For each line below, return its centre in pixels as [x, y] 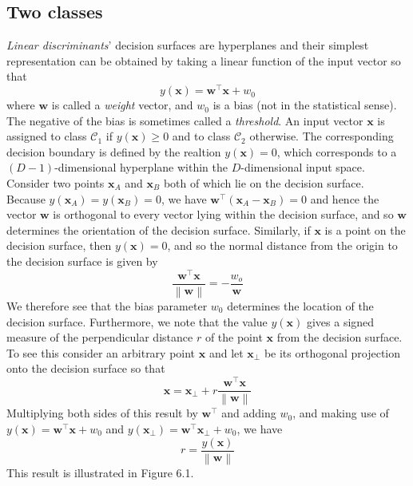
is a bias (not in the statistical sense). [305, 105]
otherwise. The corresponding [322, 136]
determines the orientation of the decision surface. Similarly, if [159, 229]
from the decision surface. [340, 337]
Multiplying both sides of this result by [102, 413]
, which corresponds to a [337, 151]
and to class [201, 136]
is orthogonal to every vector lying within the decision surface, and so [223, 214]
